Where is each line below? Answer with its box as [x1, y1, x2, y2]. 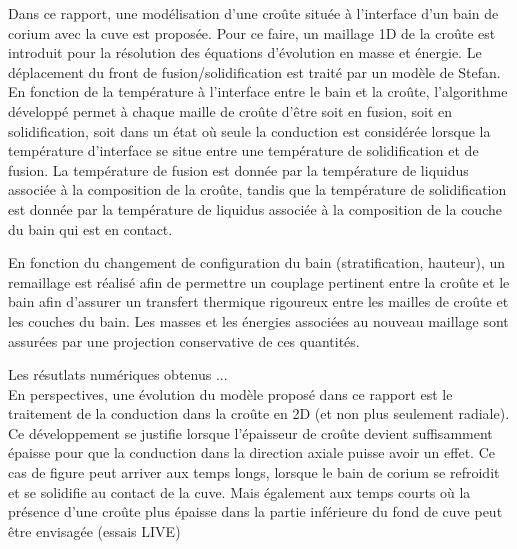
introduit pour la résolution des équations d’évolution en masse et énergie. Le [8, 42, 482, 63]
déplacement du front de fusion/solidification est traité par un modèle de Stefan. [8, 61, 501, 82]
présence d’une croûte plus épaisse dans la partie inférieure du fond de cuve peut [8, 501, 503, 522]
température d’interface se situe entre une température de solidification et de [8, 140, 479, 161]
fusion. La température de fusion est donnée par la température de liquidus [8, 159, 469, 180]
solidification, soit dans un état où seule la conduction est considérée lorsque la [8, 120, 491, 141]
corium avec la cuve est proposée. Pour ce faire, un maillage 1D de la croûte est [8, 22, 496, 43]
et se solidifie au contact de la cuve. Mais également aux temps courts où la [8, 481, 471, 502]
